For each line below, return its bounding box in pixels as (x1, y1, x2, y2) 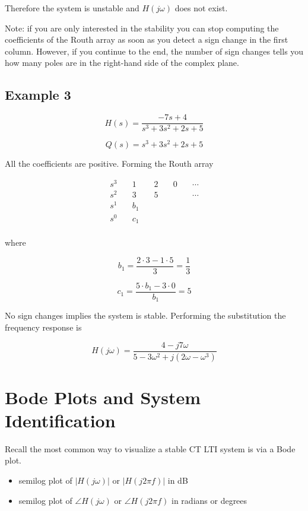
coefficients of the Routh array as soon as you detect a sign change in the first (5, 33, 288, 46)
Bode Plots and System (5, 385, 201, 409)
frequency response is (5, 321, 82, 334)
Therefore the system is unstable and (5, 2, 139, 14)
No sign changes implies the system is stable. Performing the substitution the (5, 309, 286, 322)
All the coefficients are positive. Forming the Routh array (5, 157, 214, 170)
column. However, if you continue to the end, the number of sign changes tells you (5, 45, 304, 57)
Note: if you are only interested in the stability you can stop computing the (5, 21, 279, 34)
